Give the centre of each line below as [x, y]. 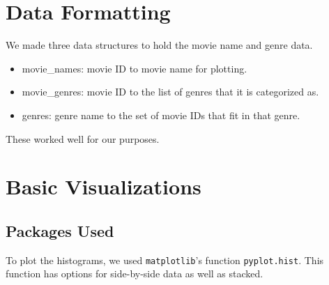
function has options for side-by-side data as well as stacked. [135, 274]
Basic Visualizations [104, 186]
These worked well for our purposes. [83, 138]
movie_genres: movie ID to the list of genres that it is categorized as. [170, 92]
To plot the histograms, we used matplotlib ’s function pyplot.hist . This [165, 260]
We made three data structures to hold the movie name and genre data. [159, 45]
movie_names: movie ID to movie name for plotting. [135, 68]
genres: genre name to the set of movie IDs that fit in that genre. [161, 115]
